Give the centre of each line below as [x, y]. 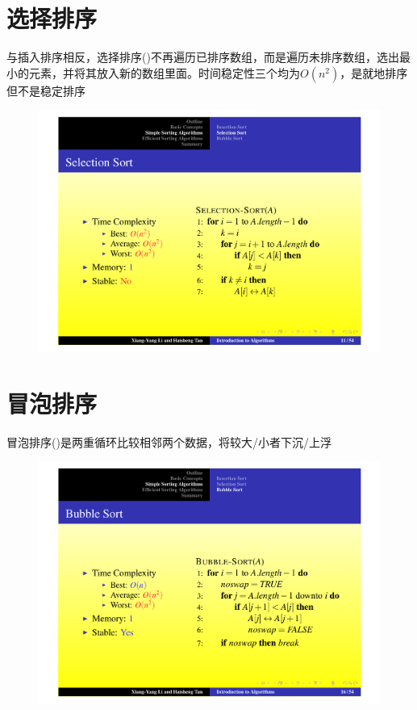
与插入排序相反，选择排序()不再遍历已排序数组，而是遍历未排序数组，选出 [203, 57]
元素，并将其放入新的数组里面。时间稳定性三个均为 [164, 72]
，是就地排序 [374, 72]
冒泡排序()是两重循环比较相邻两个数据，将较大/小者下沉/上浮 [169, 441]
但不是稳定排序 [46, 90]
